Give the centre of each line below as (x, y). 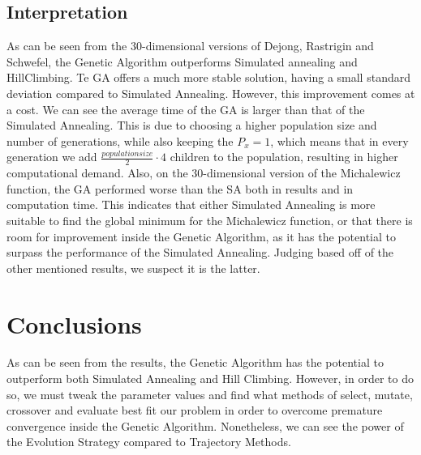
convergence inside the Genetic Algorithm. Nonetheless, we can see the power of (205, 425)
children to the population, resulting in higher (284, 157)
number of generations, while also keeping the (120, 140)
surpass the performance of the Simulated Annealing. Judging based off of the (200, 252)
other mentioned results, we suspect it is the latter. (133, 268)
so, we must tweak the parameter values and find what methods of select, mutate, (210, 394)
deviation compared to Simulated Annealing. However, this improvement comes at (211, 93)
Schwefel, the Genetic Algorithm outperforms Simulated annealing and (182, 61)
